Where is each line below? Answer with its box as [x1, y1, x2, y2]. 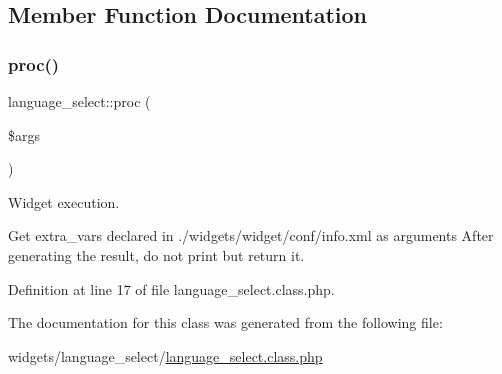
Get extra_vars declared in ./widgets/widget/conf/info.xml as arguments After [8, 225, 494, 246]
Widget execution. [8, 191, 120, 212]
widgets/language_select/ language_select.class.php [8, 345, 323, 366]
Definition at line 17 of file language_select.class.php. [8, 278, 335, 299]
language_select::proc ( [8, 91, 151, 111]
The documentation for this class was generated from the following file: [8, 312, 443, 333]
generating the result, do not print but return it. [8, 244, 305, 265]
